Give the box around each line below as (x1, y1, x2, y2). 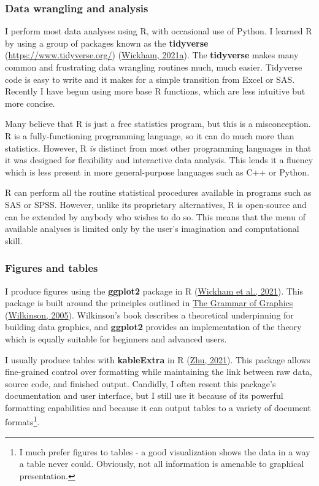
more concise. (5, 96, 55, 109)
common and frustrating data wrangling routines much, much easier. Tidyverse (5, 61, 302, 73)
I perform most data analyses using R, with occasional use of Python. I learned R (5, 25, 312, 37)
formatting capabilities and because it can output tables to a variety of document (5, 401, 311, 414)
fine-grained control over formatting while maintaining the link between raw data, (5, 365, 312, 378)
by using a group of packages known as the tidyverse (5, 36, 209, 49)
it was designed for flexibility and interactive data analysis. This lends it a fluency (5, 153, 313, 166)
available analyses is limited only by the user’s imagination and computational (5, 222, 299, 235)
